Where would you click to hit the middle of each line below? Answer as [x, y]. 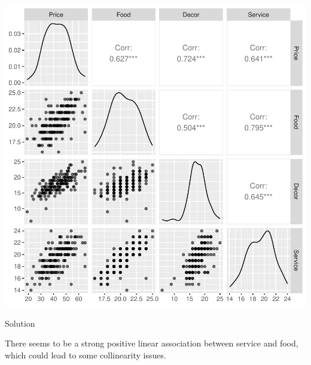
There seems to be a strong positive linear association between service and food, [152, 343]
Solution [20, 323]
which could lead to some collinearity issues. [86, 355]
